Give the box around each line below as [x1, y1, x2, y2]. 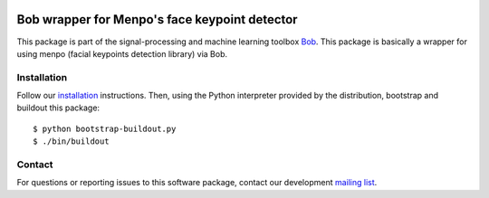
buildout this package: [16, 102, 100, 113]
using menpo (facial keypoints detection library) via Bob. [16, 48, 228, 59]
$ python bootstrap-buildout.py [33, 123, 177, 134]
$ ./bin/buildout [33, 137, 110, 146]
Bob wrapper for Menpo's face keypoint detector [16, 12, 298, 27]
